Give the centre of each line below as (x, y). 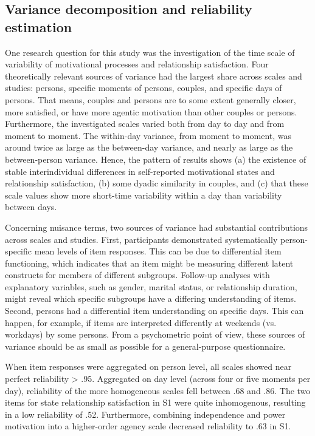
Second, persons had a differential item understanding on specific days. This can (154, 311)
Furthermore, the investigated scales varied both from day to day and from (145, 124)
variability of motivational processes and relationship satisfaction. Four (137, 64)
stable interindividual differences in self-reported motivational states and (140, 171)
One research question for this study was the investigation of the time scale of (150, 52)
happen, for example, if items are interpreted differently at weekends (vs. (141, 322)
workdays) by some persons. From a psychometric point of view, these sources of (155, 334)
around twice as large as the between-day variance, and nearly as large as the (149, 147)
